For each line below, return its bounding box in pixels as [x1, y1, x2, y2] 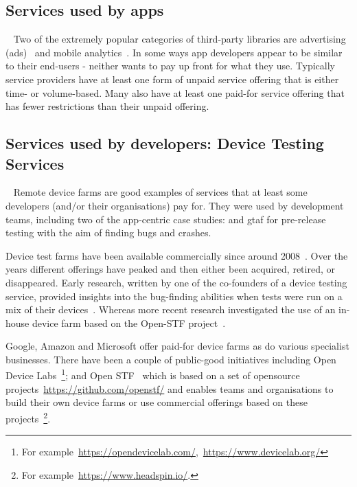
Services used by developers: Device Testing [5, 133, 324, 154]
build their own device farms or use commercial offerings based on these [5, 395, 308, 409]
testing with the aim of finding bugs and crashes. [5, 225, 211, 240]
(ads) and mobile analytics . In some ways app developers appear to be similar [5, 45, 343, 59]
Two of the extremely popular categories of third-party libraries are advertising [13, 32, 346, 46]
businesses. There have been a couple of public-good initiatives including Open [5, 352, 336, 366]
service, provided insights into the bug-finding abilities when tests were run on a [5, 288, 343, 303]
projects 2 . [5, 409, 51, 425]
